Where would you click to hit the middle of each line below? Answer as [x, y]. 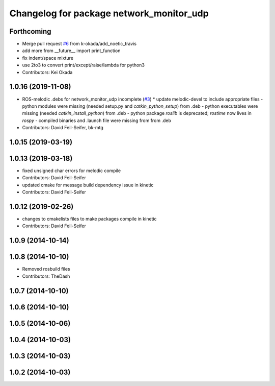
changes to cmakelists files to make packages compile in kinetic [90, 219]
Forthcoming [30, 31]
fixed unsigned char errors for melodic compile [72, 171]
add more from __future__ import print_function [71, 51]
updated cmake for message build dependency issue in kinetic [88, 185]
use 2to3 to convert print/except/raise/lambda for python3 [84, 65]
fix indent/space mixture [48, 58]
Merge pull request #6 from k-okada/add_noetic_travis [79, 44]
